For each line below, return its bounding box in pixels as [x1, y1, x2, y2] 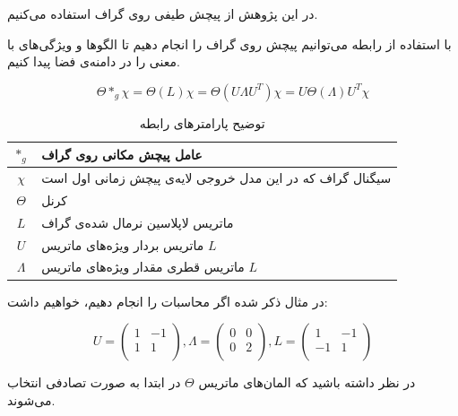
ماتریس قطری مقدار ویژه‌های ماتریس [41, 257, 245, 276]
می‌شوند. [7, 390, 56, 409]
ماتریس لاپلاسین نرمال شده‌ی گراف [41, 212, 234, 231]
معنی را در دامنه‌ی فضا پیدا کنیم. [7, 52, 180, 71]
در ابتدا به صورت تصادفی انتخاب [7, 373, 181, 392]
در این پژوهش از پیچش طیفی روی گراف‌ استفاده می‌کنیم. [7, 4, 318, 22]
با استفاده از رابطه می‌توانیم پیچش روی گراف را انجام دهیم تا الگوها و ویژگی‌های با [7, 34, 452, 53]
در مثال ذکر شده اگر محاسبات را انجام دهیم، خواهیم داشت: [7, 291, 328, 310]
